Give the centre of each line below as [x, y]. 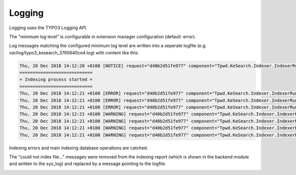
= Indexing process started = [56, 80]
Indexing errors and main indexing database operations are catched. [78, 148]
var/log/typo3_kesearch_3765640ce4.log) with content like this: [74, 52]
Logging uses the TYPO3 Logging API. [48, 28]
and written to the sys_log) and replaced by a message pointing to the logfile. [88, 164]
